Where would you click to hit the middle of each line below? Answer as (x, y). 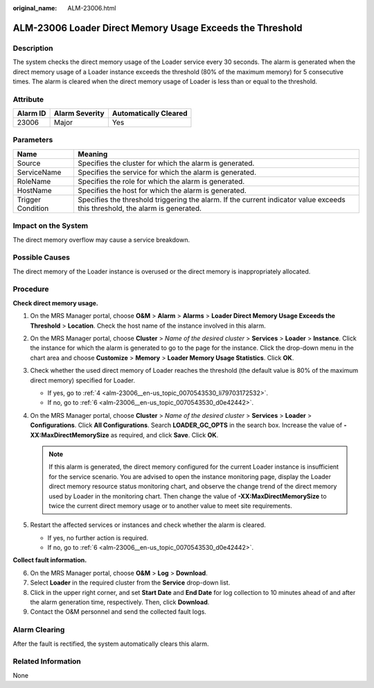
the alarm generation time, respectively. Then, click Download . (120, 602)
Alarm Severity (79, 113)
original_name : (35, 8)
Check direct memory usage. (55, 303)
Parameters (33, 140)
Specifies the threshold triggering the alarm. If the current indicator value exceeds (212, 199)
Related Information (47, 662)
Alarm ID (32, 113)
